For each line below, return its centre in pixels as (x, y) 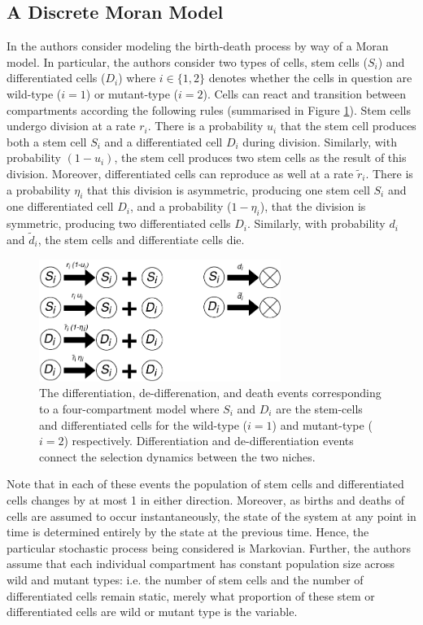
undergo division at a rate (71, 126)
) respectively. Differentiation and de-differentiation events (209, 441)
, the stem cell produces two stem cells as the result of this (260, 157)
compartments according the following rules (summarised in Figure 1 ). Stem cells (209, 109)
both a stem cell (47, 141)
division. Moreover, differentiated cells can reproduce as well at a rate (180, 173)
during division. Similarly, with (320, 141)
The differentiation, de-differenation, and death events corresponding (210, 393)
